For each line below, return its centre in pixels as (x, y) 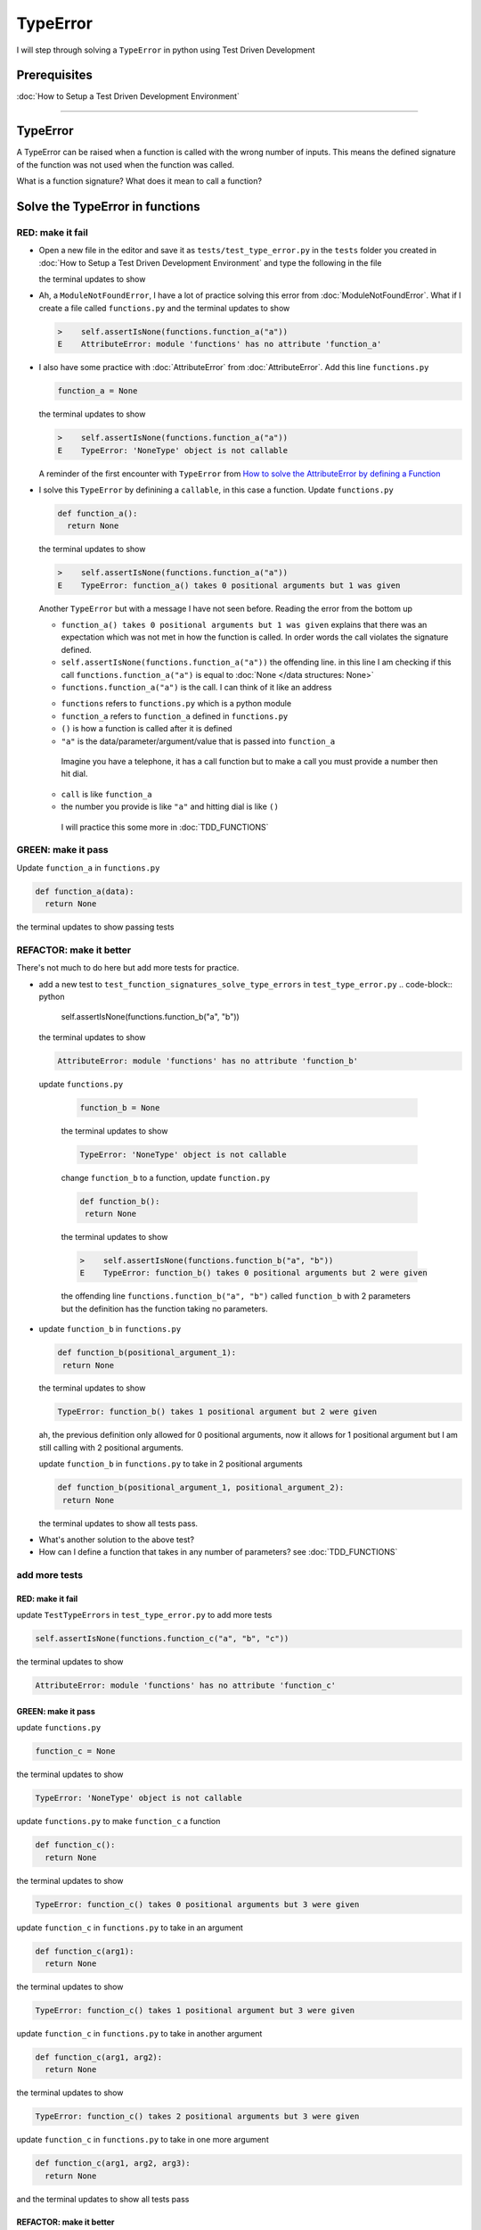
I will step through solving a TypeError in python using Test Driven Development (166, 50)
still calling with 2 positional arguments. (111, 1447)
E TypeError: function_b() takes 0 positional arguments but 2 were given (253, 1273)
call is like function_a (106, 794)
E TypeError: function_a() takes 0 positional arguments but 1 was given (229, 585)
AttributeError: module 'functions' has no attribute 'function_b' (208, 1061)
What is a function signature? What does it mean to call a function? (139, 181)
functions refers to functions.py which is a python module (176, 704)
